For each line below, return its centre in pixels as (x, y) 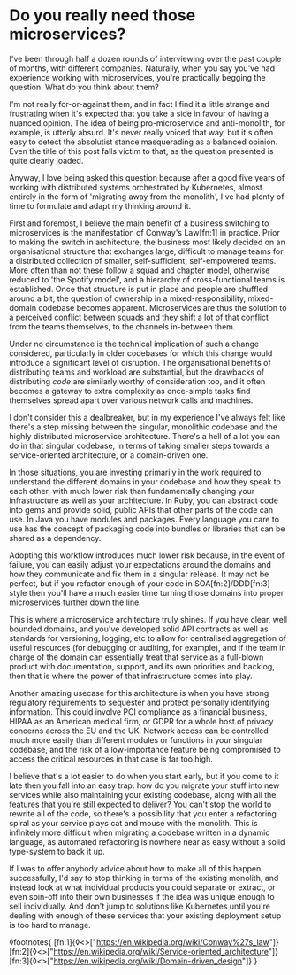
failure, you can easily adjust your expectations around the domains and (140, 564)
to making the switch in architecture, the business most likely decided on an (147, 242)
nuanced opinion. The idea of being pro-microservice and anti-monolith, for (147, 123)
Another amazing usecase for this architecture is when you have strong (139, 693)
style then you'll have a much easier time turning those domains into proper (147, 592)
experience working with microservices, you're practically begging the (138, 77)
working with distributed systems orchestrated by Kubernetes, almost (136, 187)
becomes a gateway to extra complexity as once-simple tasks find (130, 391)
